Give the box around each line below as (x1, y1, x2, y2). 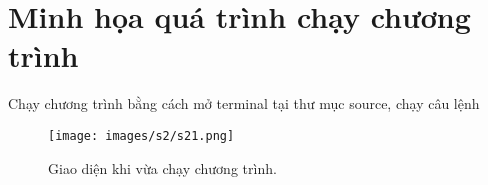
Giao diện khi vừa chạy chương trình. (48, 157, 277, 178)
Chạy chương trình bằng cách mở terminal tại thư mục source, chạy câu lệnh (8, 93, 480, 114)
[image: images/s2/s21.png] (48, 128, 235, 143)
